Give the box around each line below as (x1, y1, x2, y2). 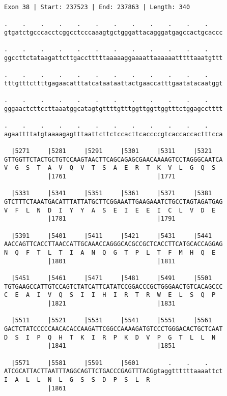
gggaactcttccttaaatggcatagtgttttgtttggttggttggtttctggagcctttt (4, 105, 223, 112)
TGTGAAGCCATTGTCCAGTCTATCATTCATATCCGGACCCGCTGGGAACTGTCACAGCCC (4, 283, 223, 290)
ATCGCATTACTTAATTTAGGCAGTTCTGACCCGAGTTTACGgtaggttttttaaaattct (4, 368, 223, 375)
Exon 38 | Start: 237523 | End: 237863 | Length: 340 (4, 4, 190, 11)
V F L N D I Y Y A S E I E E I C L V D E (4, 206, 216, 214)
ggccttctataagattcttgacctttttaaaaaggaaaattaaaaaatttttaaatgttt (4, 54, 223, 62)
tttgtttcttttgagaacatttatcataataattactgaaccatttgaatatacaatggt (4, 79, 223, 87)
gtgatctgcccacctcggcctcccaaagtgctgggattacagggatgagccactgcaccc (4, 28, 223, 36)
